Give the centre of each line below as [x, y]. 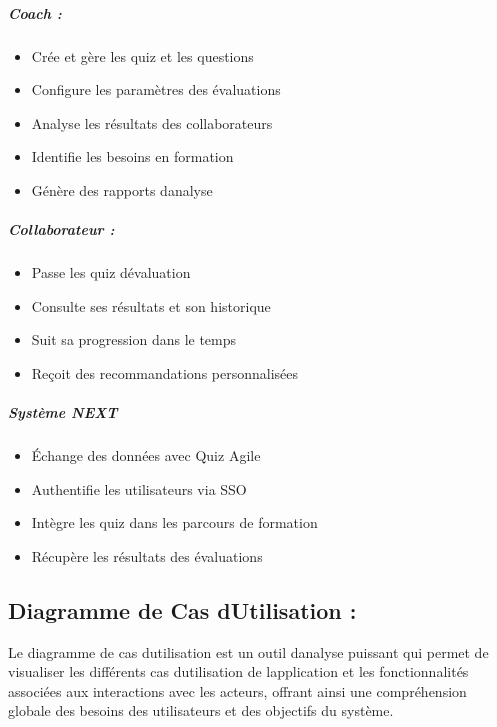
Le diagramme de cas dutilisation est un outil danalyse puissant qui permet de [248, 651]
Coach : [35, 12]
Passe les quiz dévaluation [111, 272]
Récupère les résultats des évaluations [147, 555]
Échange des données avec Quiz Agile [146, 455]
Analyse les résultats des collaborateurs [152, 122]
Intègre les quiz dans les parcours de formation [174, 522]
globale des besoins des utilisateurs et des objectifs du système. [201, 710]
